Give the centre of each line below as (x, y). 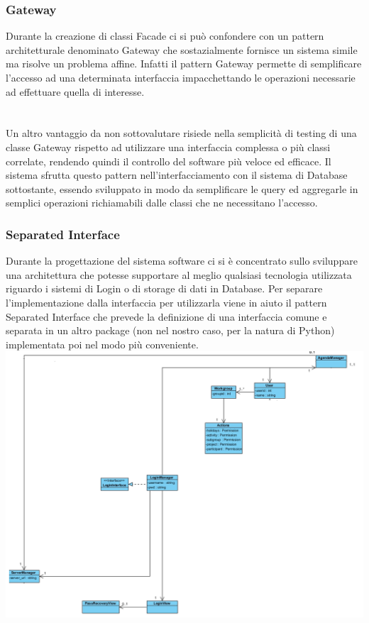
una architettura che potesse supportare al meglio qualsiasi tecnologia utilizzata (179, 274)
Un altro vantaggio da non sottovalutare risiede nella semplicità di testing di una (181, 133)
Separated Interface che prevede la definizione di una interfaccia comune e (166, 316)
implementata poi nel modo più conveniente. (102, 344)
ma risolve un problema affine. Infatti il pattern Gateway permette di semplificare (184, 64)
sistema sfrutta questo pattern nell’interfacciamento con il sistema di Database (177, 175)
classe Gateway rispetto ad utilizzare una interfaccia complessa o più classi (168, 147)
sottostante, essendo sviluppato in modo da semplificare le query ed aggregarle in (182, 188)
